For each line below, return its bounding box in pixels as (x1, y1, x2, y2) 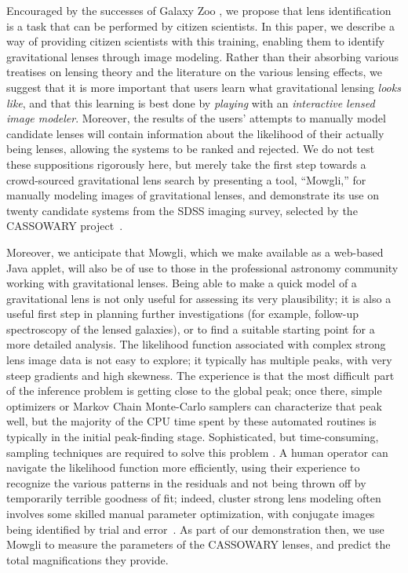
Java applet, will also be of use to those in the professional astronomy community (6, 259, 399, 276)
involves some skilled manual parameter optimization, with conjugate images (6, 505, 375, 521)
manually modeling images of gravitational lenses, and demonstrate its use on (6, 187, 379, 203)
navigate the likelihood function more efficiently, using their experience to (6, 459, 360, 476)
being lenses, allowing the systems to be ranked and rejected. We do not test (6, 141, 375, 157)
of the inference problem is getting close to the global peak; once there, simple (6, 382, 382, 399)
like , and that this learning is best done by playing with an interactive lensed (6, 94, 375, 111)
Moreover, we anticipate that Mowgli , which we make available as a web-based (6, 243, 384, 260)
